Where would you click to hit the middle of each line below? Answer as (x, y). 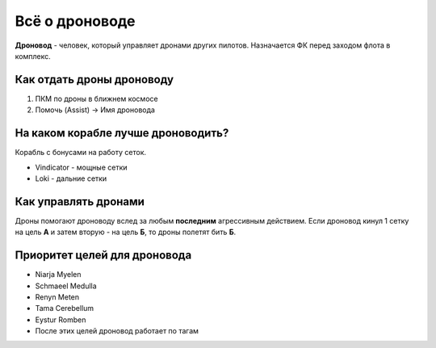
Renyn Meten (57, 297)
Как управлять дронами (80, 201)
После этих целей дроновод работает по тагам (117, 331)
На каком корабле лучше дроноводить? (122, 133)
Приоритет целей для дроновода (103, 256)
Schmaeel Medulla (66, 286)
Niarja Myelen (58, 275)
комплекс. (33, 56)
